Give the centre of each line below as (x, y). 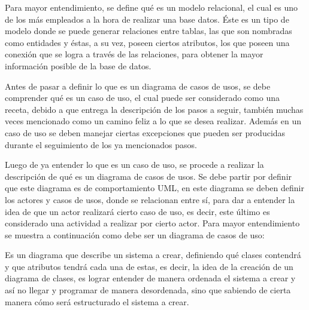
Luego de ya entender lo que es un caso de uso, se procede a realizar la (134, 165)
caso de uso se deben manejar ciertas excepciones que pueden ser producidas (145, 132)
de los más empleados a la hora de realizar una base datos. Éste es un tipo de (147, 19)
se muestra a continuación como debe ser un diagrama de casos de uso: (135, 234)
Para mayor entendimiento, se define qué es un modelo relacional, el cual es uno (151, 7)
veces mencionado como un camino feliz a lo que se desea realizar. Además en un (153, 121)
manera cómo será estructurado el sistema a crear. (97, 301)
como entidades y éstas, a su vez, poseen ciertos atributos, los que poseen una (147, 42)
